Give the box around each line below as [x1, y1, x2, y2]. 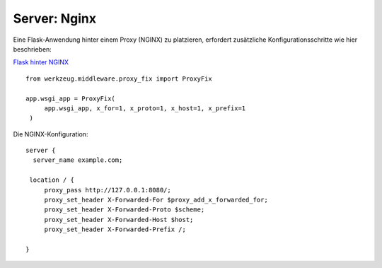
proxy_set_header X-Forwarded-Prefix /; [44, 226, 187, 233]
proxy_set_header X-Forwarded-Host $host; [44, 216, 194, 223]
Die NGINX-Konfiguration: [13, 129, 88, 138]
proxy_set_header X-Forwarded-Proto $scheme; [44, 206, 205, 214]
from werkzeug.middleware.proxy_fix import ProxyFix [25, 74, 212, 83]
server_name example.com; [33, 156, 123, 164]
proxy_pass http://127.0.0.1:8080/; [44, 186, 171, 194]
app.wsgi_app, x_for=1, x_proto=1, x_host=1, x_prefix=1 [44, 104, 246, 112]
